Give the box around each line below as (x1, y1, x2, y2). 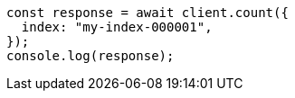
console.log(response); (6, 49, 175, 63)
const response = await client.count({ (6, 5, 289, 20)
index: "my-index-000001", (21, 20, 213, 34)
